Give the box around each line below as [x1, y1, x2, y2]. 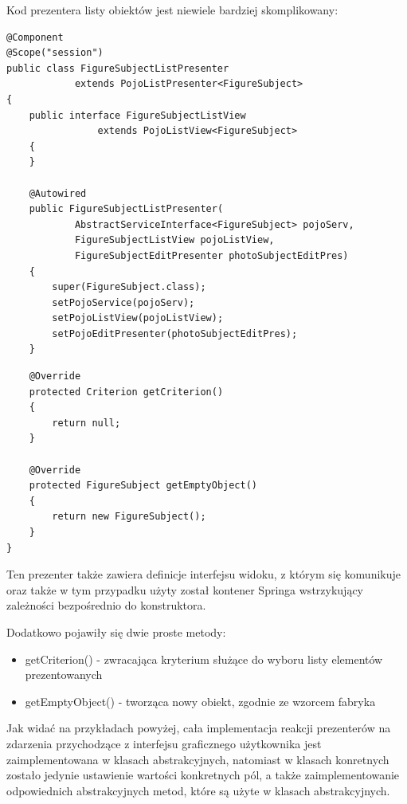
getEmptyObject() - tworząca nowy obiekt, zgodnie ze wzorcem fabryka [25, 692, 376, 709]
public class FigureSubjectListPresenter [6, 62, 229, 74]
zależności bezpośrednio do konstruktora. [6, 597, 206, 614]
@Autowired [29, 187, 87, 199]
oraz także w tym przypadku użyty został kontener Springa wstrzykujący [6, 581, 363, 598]
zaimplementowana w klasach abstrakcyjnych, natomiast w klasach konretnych [6, 751, 389, 767]
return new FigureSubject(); [52, 511, 206, 523]
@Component [6, 31, 64, 43]
